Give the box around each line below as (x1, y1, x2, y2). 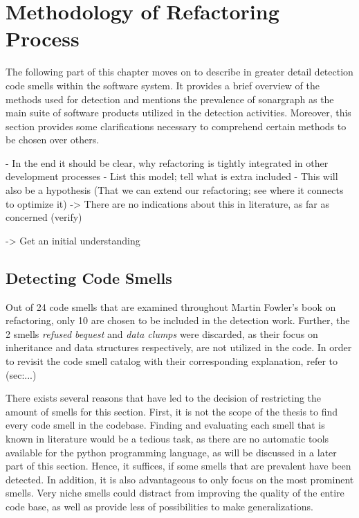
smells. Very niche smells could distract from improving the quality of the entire (6, 485, 344, 500)
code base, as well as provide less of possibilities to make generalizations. (6, 499, 313, 513)
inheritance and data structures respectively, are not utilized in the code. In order (6, 340, 352, 355)
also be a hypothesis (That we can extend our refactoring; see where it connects (6, 183, 344, 197)
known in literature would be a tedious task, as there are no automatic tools (6, 431, 329, 445)
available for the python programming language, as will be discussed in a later (6, 445, 337, 459)
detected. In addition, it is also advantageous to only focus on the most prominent (6, 472, 354, 486)
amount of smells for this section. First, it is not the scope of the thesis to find (6, 404, 338, 418)
